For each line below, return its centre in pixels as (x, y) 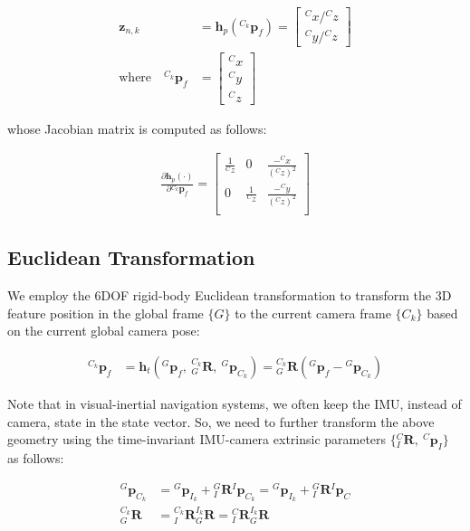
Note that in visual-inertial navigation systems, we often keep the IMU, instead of (235, 404)
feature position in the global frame (106, 313)
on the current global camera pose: (104, 331)
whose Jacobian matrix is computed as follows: (137, 128)
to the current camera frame (313, 313)
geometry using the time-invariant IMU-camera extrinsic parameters (197, 439)
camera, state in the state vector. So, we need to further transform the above (221, 421)
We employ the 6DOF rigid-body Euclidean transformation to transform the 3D (230, 295)
